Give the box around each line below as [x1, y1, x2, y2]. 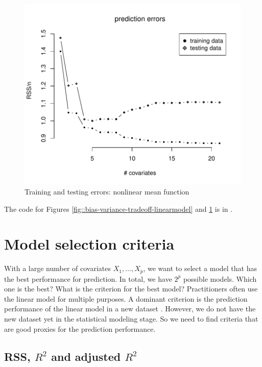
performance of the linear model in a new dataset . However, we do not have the [4, 303, 256, 314]
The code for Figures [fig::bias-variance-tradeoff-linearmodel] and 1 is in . [4, 203, 233, 214]
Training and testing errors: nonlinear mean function [25, 186, 189, 197]
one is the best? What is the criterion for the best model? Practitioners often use [4, 283, 258, 294]
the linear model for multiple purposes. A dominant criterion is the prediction [4, 293, 248, 304]
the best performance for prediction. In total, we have [4, 273, 172, 284]
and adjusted [51, 348, 121, 364]
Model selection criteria [4, 233, 175, 254]
